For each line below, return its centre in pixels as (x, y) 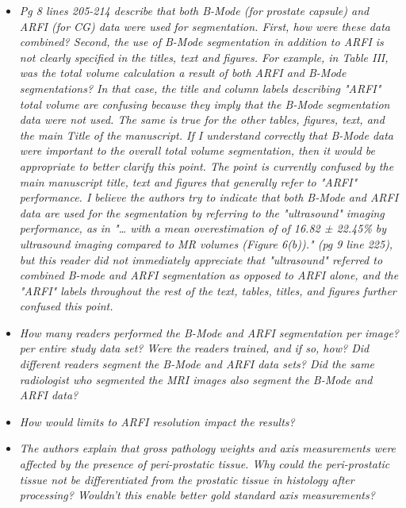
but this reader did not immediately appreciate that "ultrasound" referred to (201, 259)
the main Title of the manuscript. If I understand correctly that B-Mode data (207, 135)
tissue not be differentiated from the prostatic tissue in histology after (187, 479)
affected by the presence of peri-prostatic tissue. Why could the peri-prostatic (205, 464)
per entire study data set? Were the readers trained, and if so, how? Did (194, 348)
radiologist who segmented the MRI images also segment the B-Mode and (196, 379)
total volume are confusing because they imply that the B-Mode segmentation (205, 104)
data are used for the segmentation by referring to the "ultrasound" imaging (202, 212)
